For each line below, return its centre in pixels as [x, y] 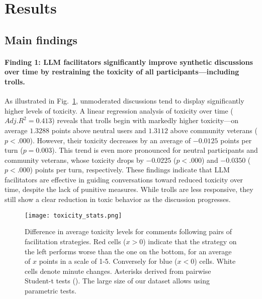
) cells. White [215, 261]
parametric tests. [51, 290]
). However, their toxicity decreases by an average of [110, 140]
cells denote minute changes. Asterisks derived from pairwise [118, 271]
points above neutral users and [99, 130]
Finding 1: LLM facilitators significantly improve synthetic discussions [129, 62]
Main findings [41, 39]
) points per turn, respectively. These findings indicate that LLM [130, 170]
